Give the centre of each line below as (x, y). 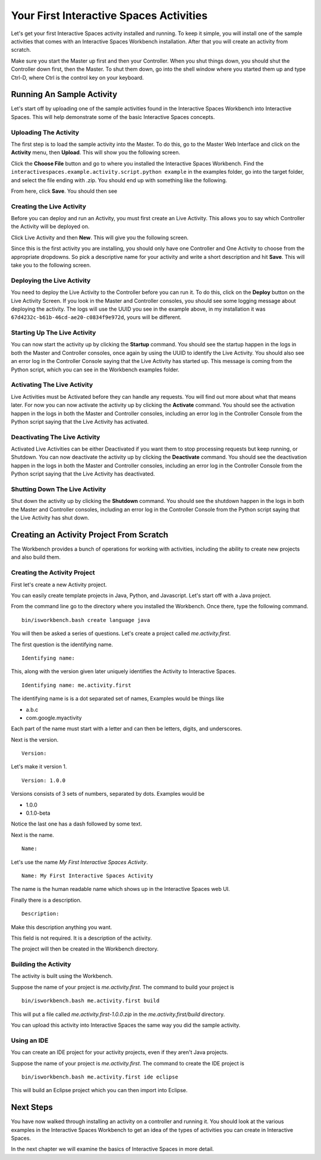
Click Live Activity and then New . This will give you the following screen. (100, 237)
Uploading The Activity (45, 132)
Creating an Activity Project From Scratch (90, 535)
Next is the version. (35, 740)
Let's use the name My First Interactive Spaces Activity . (79, 862)
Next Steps (32, 1107)
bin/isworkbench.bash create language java (86, 620)
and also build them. (36, 557)
